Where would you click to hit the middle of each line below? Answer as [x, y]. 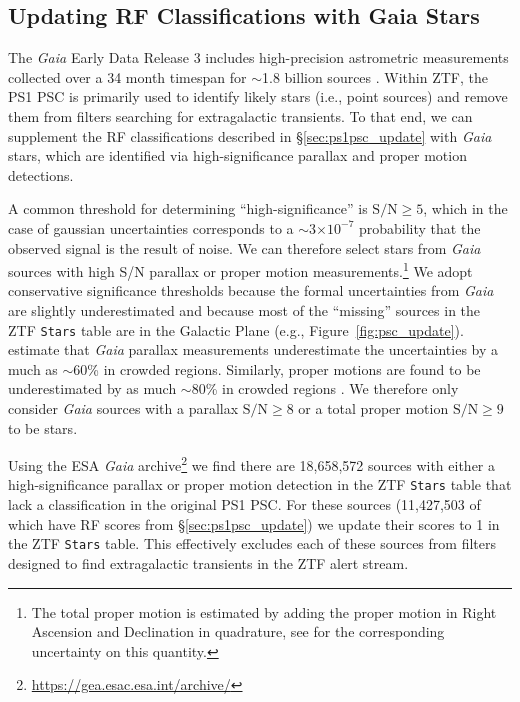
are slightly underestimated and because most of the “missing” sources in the [244, 309]
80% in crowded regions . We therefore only [325, 388]
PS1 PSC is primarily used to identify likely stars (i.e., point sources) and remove [258, 96]
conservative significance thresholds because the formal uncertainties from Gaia [251, 290]
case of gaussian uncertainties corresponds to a [151, 227]
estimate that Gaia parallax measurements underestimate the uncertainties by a [253, 349]
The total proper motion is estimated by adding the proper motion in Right [264, 611]
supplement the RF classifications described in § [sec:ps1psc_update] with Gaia [250, 135]
